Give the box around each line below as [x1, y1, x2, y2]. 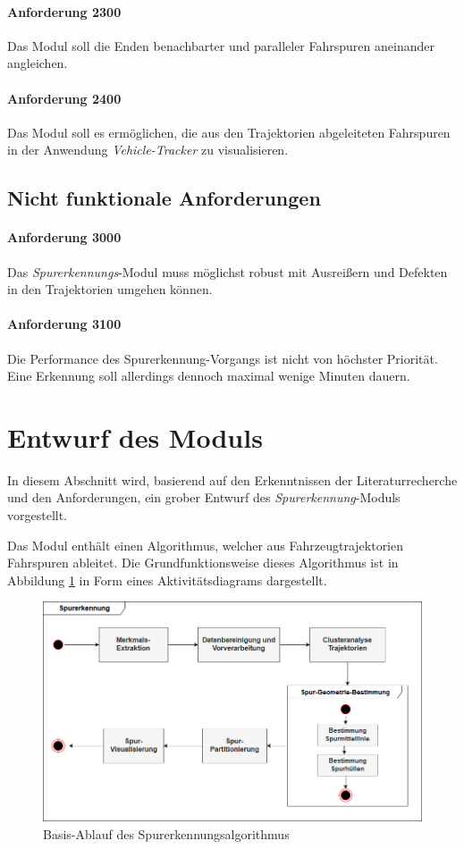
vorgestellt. [7, 506, 68, 525]
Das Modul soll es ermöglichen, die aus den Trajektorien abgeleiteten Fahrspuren [7, 122, 451, 141]
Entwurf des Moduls [7, 418, 263, 455]
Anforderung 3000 [7, 228, 122, 247]
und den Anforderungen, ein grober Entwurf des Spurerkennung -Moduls [7, 488, 401, 507]
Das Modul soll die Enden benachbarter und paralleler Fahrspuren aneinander [7, 36, 434, 55]
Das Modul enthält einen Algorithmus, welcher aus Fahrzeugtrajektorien [7, 535, 404, 554]
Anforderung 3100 [7, 315, 122, 333]
